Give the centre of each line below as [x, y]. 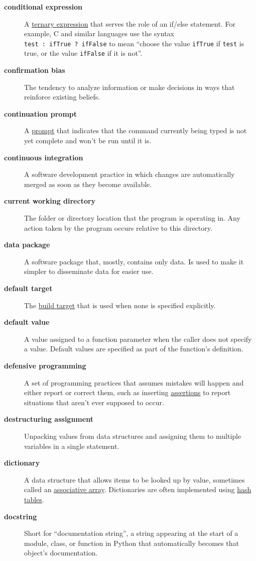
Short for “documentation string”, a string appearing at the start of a [131, 533]
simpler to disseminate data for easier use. [89, 271]
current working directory [50, 201]
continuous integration [44, 157]
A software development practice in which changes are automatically [130, 174]
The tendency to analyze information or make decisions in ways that [130, 87]
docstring [21, 516]
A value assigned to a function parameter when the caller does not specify [138, 339]
